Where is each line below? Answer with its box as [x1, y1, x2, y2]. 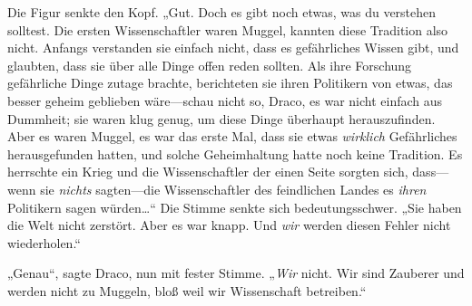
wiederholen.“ [7, 233, 81, 252]
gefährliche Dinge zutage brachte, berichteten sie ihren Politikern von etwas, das [7, 73, 453, 92]
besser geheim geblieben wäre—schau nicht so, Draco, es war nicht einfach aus [7, 91, 443, 110]
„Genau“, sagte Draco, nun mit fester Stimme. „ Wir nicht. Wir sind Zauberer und [7, 263, 465, 282]
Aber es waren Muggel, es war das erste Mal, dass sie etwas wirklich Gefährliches [7, 127, 457, 146]
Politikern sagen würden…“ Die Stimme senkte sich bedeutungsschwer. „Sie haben [7, 197, 462, 216]
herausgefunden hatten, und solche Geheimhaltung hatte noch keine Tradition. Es [7, 144, 463, 163]
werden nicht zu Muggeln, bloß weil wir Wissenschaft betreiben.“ [7, 281, 367, 300]
